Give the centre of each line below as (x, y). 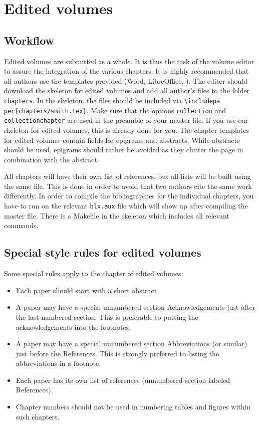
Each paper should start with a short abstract (86, 290)
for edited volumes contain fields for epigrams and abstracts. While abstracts (122, 140)
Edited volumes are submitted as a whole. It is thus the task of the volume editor (129, 61)
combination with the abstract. (52, 159)
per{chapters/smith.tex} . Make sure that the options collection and (115, 110)
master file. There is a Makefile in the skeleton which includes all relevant (117, 215)
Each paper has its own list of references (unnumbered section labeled (123, 380)
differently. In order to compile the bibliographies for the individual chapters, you (129, 196)
